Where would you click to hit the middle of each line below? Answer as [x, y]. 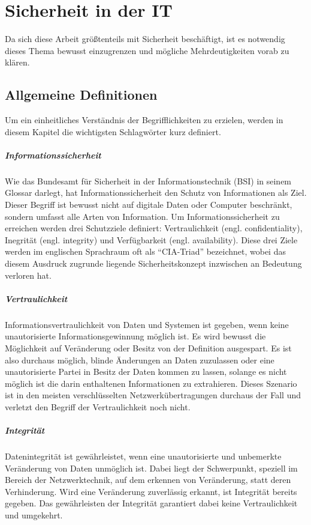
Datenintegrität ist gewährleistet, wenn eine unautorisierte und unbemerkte [143, 456]
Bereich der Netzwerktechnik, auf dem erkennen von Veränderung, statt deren [148, 480]
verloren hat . [28, 275]
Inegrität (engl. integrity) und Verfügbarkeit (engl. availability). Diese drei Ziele [151, 239]
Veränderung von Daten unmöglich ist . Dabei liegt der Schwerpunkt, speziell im [151, 468]
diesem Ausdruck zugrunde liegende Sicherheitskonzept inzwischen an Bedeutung [153, 263]
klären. [17, 62]
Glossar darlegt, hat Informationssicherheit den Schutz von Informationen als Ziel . [156, 193]
